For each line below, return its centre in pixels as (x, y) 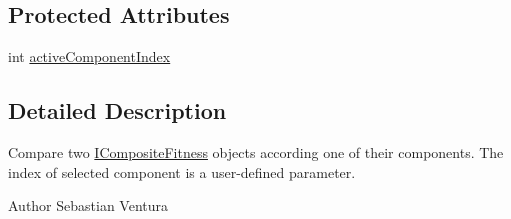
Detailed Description (117, 110)
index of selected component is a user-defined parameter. (182, 171)
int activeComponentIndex (89, 56)
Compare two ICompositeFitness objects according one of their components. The (256, 152)
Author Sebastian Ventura (88, 205)
